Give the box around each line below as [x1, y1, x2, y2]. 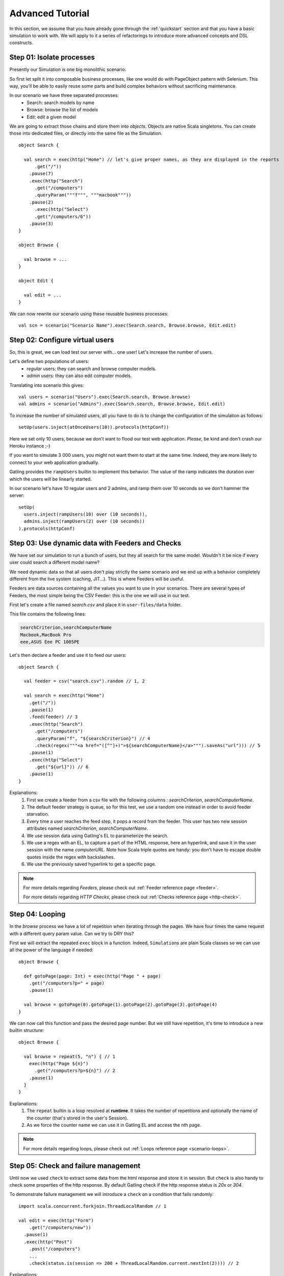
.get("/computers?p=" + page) [29, 980, 105, 986]
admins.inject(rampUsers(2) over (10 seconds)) [23, 519, 145, 524]
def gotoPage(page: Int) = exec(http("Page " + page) [23, 973, 161, 979]
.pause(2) [29, 199, 54, 205]
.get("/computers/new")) [29, 1225, 91, 1231]
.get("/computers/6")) [34, 213, 91, 219]
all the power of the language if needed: [9, 947, 94, 953]
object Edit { [18, 278, 54, 284]
